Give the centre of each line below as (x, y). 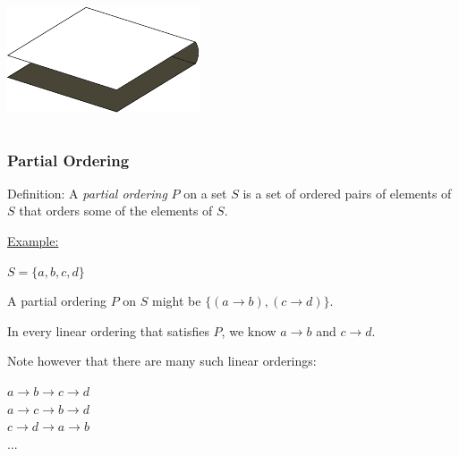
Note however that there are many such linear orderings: (162, 361)
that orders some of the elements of (116, 211)
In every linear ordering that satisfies (108, 330)
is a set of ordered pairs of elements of (347, 193)
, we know (249, 330)
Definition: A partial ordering (87, 193)
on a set (205, 193)
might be (177, 301)
